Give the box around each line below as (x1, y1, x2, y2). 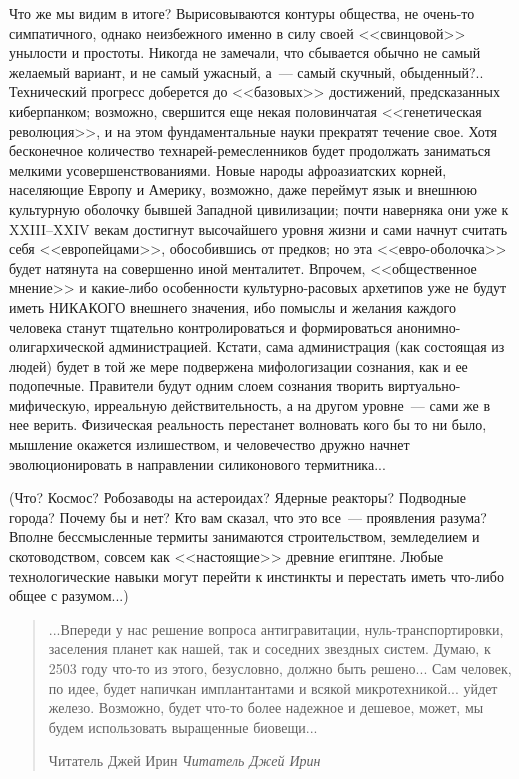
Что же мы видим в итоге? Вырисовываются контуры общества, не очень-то (9, 3, 475, 23)
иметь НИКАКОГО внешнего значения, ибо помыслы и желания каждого (9, 296, 456, 317)
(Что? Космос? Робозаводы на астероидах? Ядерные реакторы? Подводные (9, 487, 466, 508)
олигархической (9, 336, 105, 357)
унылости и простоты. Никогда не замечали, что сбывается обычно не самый (9, 42, 481, 63)
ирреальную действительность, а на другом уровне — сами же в (94, 394, 491, 415)
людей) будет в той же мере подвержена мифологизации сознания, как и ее (9, 355, 468, 376)
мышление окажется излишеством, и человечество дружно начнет (9, 434, 410, 455)
